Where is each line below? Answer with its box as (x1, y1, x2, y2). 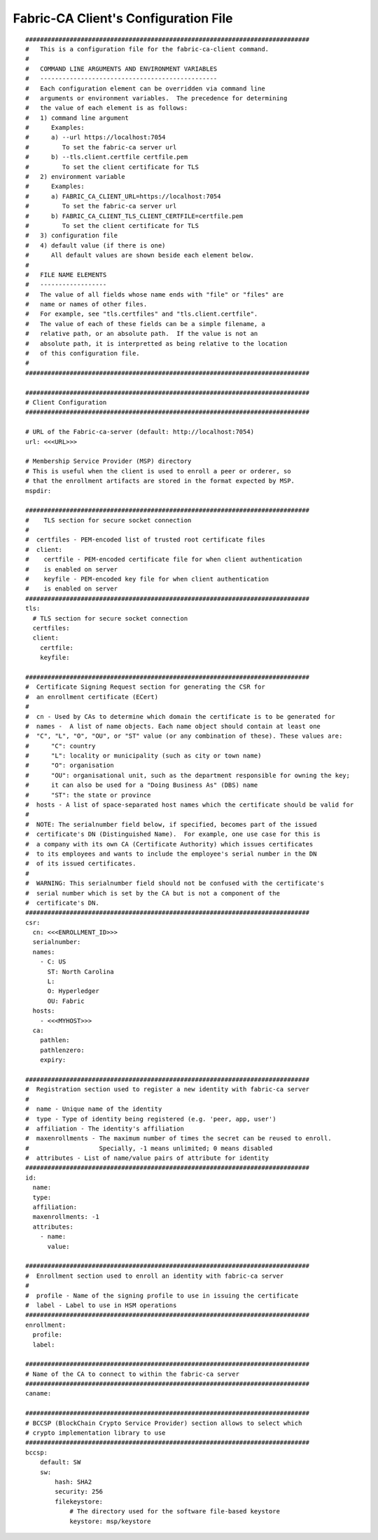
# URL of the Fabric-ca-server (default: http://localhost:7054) (25, 428, 255, 436)
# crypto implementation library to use (25, 1429, 166, 1437)
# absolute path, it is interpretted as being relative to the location (25, 339, 288, 347)
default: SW (39, 1459, 81, 1466)
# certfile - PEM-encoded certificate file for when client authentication (25, 555, 302, 564)
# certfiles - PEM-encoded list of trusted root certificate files (25, 536, 265, 543)
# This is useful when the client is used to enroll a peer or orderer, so (25, 467, 291, 475)
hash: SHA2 (55, 1478, 92, 1486)
